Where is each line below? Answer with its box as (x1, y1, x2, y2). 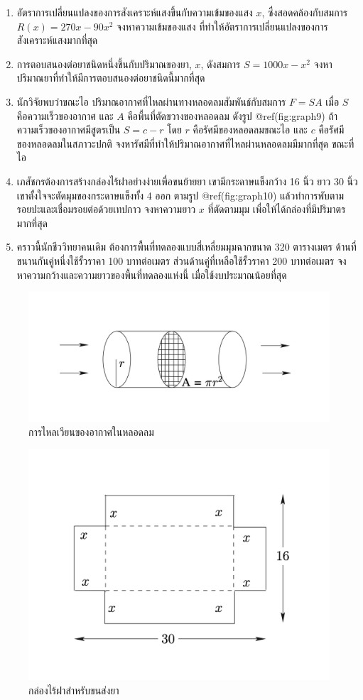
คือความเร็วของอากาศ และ (16, 108, 114, 123)
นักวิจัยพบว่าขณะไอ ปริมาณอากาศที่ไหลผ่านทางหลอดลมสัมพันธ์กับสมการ (16, 94, 286, 109)
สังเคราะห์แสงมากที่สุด (16, 33, 98, 48)
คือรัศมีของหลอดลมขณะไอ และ (193, 122, 308, 137)
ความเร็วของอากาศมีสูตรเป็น (16, 122, 121, 137)
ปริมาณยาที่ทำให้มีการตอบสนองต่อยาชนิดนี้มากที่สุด (16, 70, 205, 85)
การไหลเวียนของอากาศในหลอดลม (28, 424, 154, 439)
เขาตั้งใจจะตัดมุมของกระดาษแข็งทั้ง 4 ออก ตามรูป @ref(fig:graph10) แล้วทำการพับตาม (16, 187, 345, 202)
